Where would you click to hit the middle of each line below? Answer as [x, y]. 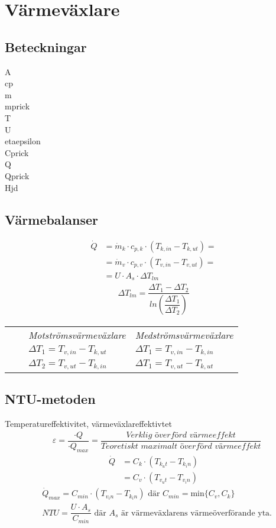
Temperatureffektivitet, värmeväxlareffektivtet [88, 424]
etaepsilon [23, 141]
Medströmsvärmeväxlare [184, 335]
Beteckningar [46, 46]
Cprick [17, 152]
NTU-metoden [50, 399]
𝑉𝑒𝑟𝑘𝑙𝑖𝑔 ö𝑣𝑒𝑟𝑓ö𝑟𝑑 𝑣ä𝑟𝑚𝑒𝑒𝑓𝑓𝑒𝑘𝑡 [181, 435]
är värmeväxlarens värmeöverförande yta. [196, 513]
